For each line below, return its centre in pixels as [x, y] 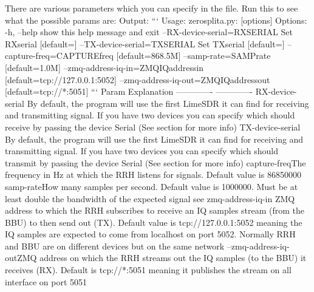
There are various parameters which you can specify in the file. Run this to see [152, 8]
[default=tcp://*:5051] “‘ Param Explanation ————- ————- [129, 91]
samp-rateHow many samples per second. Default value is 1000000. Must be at [152, 186]
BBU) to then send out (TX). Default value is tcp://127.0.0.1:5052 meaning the [154, 222]
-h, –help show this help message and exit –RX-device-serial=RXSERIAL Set [149, 32]
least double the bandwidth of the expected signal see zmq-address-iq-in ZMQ [150, 198]
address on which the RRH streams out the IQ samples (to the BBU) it [173, 258]
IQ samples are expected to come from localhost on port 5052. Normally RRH [150, 234]
